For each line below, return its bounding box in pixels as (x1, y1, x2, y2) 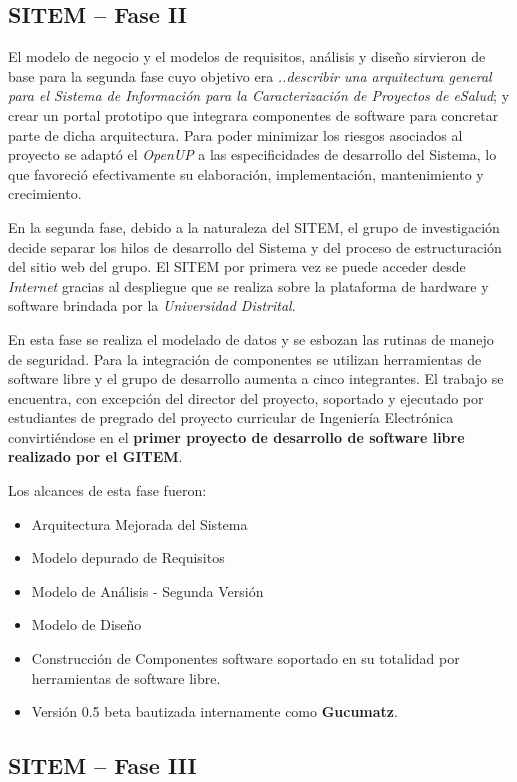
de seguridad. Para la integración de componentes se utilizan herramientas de (8, 348, 482, 369)
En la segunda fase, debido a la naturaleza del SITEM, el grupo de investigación (8, 216, 500, 237)
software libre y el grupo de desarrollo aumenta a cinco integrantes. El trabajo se (8, 368, 504, 389)
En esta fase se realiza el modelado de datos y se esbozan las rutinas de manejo (8, 328, 494, 349)
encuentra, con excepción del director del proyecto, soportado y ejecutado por (8, 387, 484, 408)
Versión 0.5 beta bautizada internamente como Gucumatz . (31, 701, 398, 722)
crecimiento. (8, 183, 82, 204)
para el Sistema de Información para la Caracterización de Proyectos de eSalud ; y (8, 85, 510, 106)
